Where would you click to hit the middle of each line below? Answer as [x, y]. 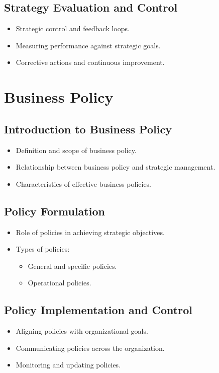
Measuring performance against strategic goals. [88, 45]
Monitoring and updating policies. [68, 365]
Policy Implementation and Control [98, 310]
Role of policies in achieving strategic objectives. [90, 232]
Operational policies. [60, 283]
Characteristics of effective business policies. [84, 183]
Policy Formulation [54, 211]
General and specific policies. [72, 266]
